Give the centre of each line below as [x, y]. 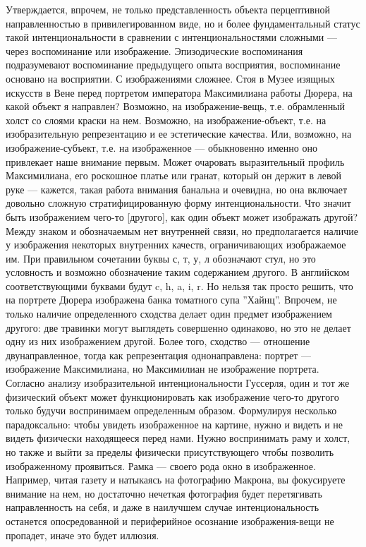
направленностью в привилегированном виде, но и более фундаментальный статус [183, 23]
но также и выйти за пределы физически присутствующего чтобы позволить [170, 452]
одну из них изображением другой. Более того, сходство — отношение [158, 341]
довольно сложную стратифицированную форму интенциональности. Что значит [178, 203]
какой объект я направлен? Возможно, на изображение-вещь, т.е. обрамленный [176, 106]
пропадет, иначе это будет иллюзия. [83, 535]
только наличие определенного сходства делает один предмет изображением [169, 314]
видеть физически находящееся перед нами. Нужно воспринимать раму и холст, [178, 438]
